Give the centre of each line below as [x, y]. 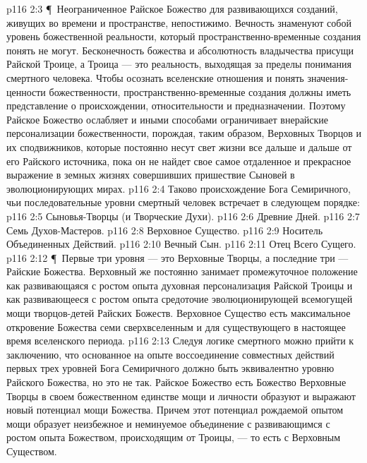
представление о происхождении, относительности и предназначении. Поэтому [176, 106]
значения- [328, 77]
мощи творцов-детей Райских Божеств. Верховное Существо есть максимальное [179, 313]
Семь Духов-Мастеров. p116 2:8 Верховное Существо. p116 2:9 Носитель [165, 230]
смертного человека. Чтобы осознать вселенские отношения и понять [155, 77]
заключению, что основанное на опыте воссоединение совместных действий [170, 354]
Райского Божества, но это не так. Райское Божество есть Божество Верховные [176, 382]
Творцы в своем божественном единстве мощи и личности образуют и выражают [181, 396]
